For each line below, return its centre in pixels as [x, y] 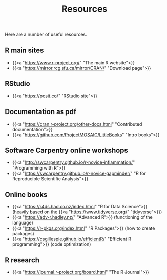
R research [22, 260]
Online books [26, 194]
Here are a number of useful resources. [46, 35]
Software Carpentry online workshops [67, 151]
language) [23, 223]
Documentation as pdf [41, 112]
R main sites [24, 50]
